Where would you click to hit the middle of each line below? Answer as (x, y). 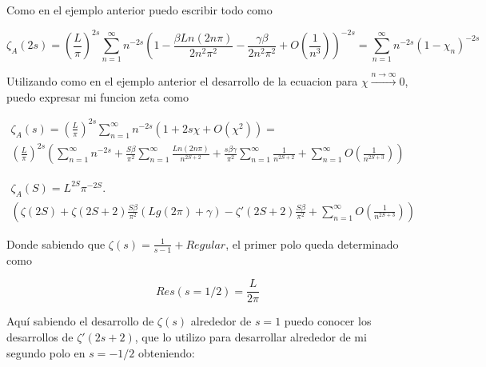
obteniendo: (166, 352)
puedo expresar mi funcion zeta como (98, 96)
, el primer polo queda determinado (312, 243)
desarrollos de (40, 336)
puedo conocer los (328, 321)
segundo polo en (46, 352)
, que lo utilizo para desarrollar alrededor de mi (251, 336)
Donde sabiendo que (56, 243)
